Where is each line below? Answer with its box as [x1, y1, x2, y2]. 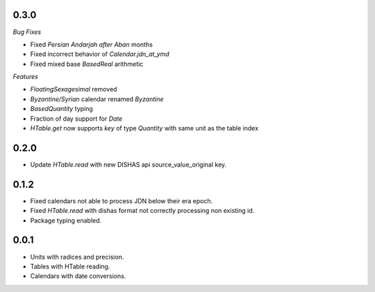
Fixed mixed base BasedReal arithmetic [30, 60, 144, 68]
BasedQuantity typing [30, 105, 93, 113]
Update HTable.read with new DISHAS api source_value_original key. [30, 160, 227, 169]
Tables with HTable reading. [30, 262, 110, 270]
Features [12, 73, 38, 81]
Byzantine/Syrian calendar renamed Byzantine [30, 94, 164, 103]
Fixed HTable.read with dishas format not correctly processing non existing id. [30, 207, 255, 215]
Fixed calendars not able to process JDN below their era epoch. [30, 196, 213, 205]
